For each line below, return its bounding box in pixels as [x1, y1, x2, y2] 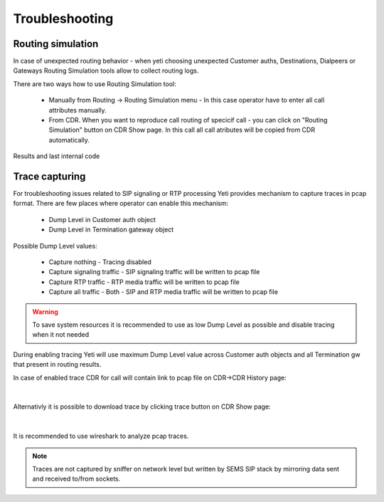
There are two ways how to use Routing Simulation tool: [13, 79, 177, 88]
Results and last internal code [13, 152, 100, 160]
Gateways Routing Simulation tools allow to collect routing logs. [13, 66, 199, 75]
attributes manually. [48, 105, 107, 114]
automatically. [48, 135, 90, 144]
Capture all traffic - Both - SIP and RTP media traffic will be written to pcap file [48, 288, 279, 296]
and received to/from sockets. [32, 474, 121, 483]
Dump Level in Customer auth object [48, 215, 156, 224]
